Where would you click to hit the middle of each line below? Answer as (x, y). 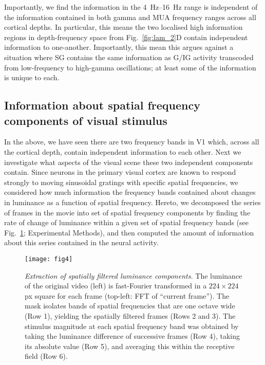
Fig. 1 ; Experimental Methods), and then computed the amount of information (129, 232)
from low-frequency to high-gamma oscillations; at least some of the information (130, 67)
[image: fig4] (49, 259)
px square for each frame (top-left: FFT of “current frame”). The (127, 295)
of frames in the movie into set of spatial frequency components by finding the (127, 212)
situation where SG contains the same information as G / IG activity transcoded (129, 57)
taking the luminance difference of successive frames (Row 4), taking (132, 336)
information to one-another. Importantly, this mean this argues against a (119, 47)
